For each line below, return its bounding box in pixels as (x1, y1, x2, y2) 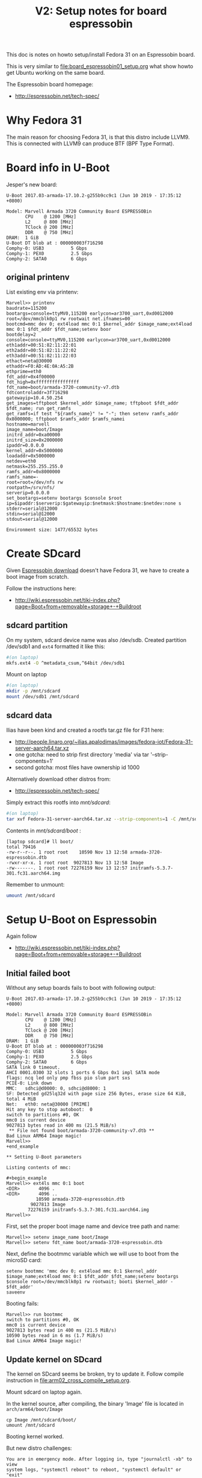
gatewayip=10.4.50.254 (6, 395, 63, 401)
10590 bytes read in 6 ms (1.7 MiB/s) (6, 1333, 103, 1339)
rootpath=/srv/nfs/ (6, 484, 55, 491)
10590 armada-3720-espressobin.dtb (35, 1197, 125, 1203)
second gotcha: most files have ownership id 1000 (14, 764, 140, 771)
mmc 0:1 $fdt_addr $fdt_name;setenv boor (6, 326, 112, 332)
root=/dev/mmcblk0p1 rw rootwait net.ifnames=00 (6, 315, 130, 322)
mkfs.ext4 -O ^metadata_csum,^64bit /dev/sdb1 (6, 660, 125, 666)
